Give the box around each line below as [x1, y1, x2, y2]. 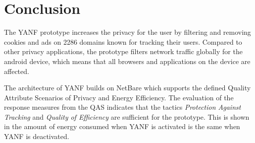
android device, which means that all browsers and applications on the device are [4, 56, 251, 66]
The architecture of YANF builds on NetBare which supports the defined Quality [4, 82, 251, 93]
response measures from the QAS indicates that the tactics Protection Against [4, 102, 241, 112]
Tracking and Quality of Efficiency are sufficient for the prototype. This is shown [4, 111, 250, 122]
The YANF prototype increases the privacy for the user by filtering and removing [4, 27, 251, 37]
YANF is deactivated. [4, 131, 69, 142]
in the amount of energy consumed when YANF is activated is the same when [4, 121, 240, 132]
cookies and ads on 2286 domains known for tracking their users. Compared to [4, 36, 242, 47]
